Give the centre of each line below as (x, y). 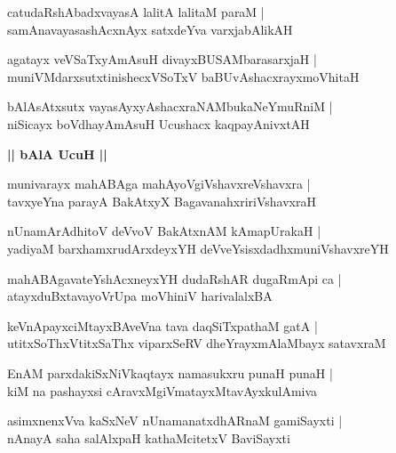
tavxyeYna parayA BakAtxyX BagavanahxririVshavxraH (162, 201)
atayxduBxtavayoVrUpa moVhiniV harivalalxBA (140, 296)
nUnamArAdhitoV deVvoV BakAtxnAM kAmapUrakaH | (164, 231)
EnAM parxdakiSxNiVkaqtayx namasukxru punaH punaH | (170, 372)
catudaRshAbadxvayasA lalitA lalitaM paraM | (136, 12)
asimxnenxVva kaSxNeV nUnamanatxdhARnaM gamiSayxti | (175, 421)
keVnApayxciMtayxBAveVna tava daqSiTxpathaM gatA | (162, 325)
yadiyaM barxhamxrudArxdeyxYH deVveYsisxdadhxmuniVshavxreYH (198, 248)
